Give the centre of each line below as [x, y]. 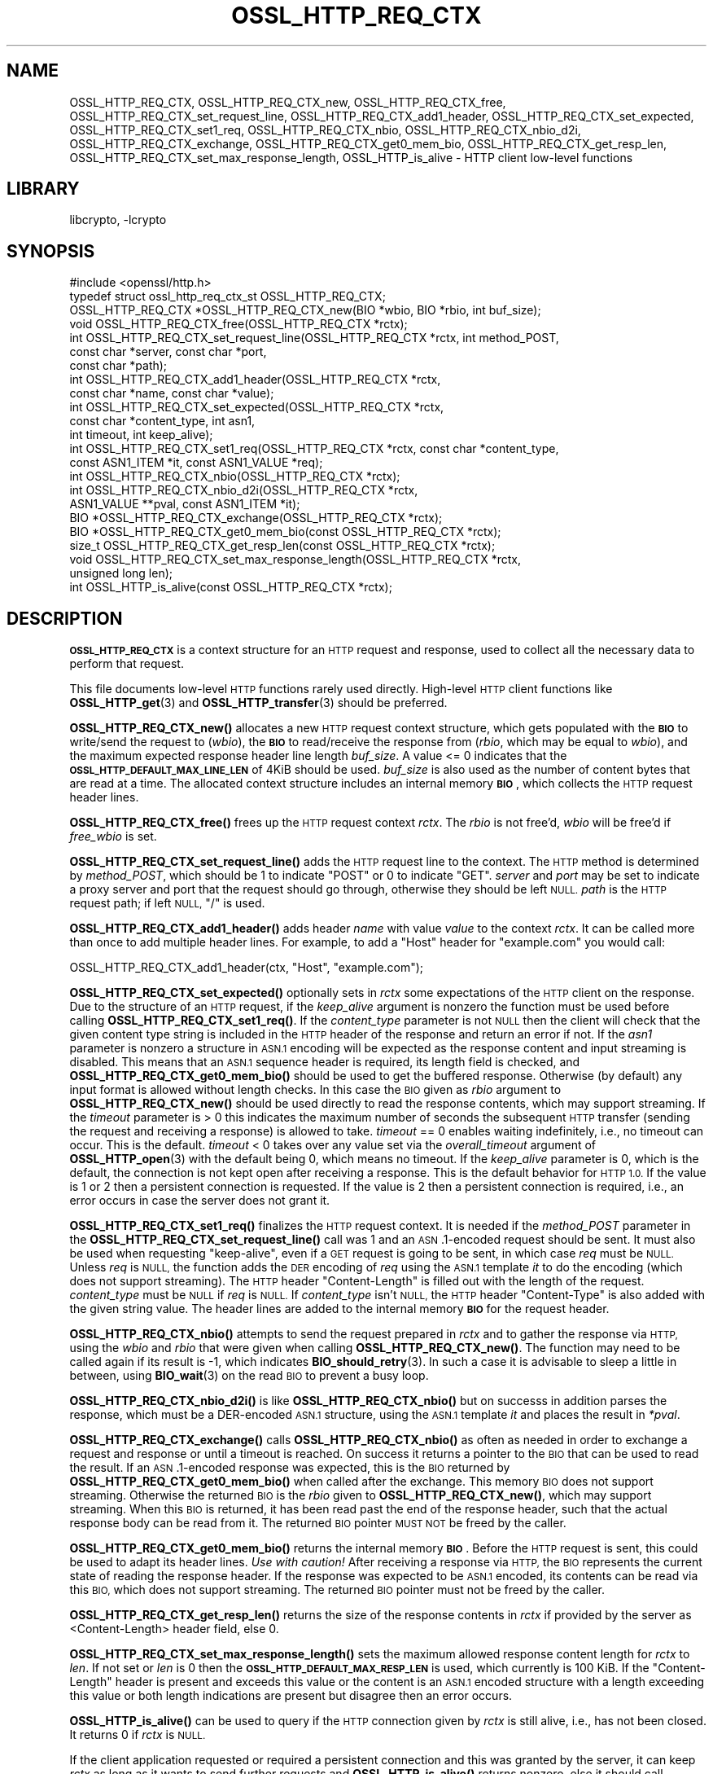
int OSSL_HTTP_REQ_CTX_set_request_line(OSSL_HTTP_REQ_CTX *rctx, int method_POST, [314, 338]
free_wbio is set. [113, 837]
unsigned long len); [121, 573]
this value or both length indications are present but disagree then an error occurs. [291, 1696]
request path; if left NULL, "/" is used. [167, 903]
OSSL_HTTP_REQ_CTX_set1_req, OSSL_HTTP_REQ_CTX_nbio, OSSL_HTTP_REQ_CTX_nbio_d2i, [325, 130]
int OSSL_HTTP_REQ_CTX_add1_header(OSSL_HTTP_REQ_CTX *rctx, [255, 380]
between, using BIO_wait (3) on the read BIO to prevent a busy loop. [249, 1376]
